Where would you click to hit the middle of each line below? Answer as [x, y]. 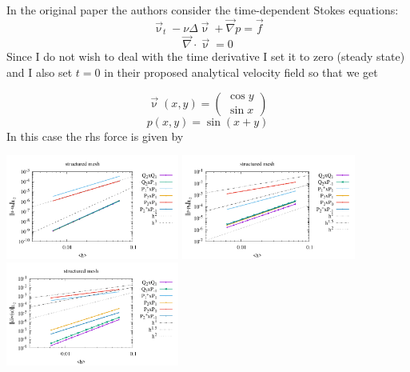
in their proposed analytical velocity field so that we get [241, 72]
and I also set [40, 72]
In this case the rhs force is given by [95, 136]
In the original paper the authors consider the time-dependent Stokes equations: [203, 10]
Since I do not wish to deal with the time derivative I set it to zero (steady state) [206, 56]
